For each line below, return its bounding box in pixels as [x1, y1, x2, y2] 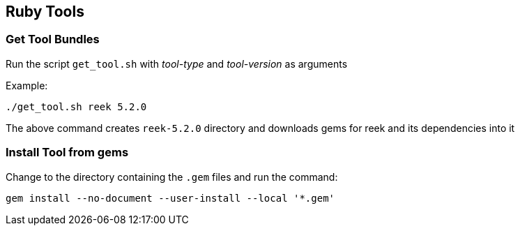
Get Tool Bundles [6, 32, 100, 47]
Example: [6, 79, 48, 91]
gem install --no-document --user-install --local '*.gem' [6, 192, 335, 204]
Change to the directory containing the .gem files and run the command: [6, 170, 338, 183]
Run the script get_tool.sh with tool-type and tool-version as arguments [6, 57, 348, 70]
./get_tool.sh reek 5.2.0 [6, 100, 147, 112]
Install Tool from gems [6, 145, 129, 160]
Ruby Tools [6, 3, 84, 20]
